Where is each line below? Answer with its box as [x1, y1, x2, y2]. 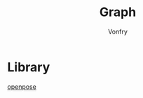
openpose [7, 82, 36, 91]
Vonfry [107, 27, 128, 36]
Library [7, 59, 50, 75]
